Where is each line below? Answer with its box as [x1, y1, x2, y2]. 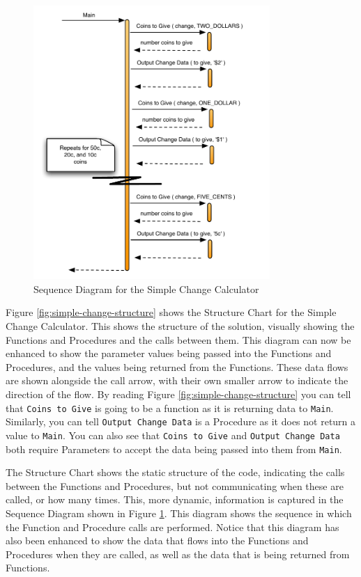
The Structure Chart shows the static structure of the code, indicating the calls [6, 465, 345, 480]
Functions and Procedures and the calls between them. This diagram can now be [6, 332, 351, 347]
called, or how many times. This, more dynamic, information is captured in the [6, 492, 344, 507]
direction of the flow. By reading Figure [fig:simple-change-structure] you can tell [6, 387, 351, 402]
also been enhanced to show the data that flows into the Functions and [6, 533, 309, 548]
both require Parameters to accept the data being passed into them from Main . [6, 441, 342, 456]
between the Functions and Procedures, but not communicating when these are [6, 478, 344, 493]
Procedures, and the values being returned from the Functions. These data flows [6, 359, 348, 374]
